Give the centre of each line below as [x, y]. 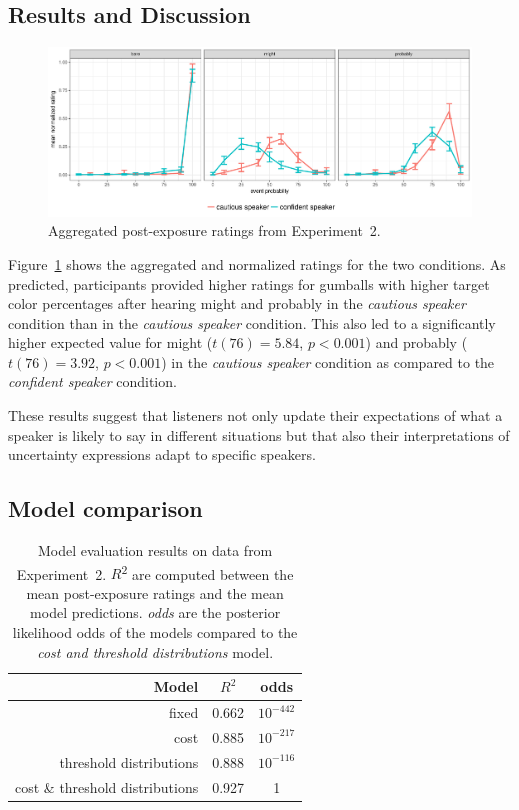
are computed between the [212, 573]
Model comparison [105, 508]
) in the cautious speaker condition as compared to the [328, 361]
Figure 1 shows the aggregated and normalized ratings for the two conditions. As [257, 263]
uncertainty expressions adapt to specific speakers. [162, 454]
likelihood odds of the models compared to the [155, 632]
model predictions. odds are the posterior [155, 612]
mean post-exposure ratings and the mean [155, 592]
